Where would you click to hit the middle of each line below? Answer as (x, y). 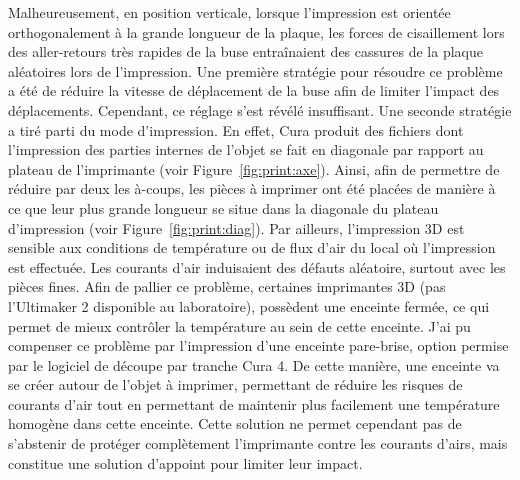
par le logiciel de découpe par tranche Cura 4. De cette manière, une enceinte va (254, 364)
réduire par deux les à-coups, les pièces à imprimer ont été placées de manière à (252, 188)
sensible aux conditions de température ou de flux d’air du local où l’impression (252, 247)
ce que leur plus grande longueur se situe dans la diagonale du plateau (223, 207)
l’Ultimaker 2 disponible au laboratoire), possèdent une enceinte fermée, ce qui (249, 305)
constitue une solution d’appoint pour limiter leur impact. (185, 462)
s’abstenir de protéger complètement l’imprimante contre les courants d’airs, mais (258, 443)
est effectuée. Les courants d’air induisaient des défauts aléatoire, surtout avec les (257, 266)
